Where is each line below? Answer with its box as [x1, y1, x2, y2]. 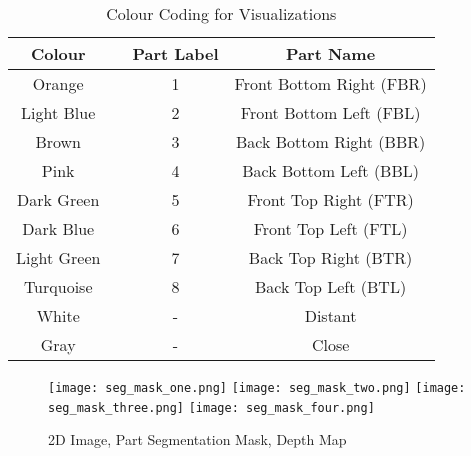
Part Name [286, 42, 376, 65]
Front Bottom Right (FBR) [234, 72, 427, 95]
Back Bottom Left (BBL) [242, 159, 420, 182]
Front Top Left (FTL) [253, 217, 408, 240]
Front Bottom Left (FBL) [240, 101, 421, 124]
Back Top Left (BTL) [255, 275, 407, 298]
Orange [32, 72, 84, 95]
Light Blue [21, 101, 96, 124]
